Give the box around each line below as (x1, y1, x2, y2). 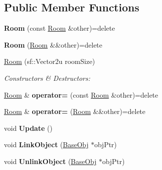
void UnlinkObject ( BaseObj (4, 156, 97, 166)
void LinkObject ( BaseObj (4, 139, 89, 150)
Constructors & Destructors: (4, 72, 90, 83)
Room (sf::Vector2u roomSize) (4, 56, 95, 66)
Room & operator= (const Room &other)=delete (4, 89, 159, 100)
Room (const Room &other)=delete (4, 23, 115, 33)
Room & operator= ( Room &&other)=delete (4, 106, 146, 116)
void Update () (4, 122, 53, 133)
